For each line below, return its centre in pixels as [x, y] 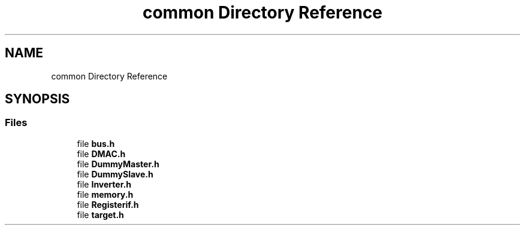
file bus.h [96, 143]
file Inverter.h [104, 184]
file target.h [100, 214]
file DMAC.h [101, 154]
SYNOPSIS [37, 99]
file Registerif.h [108, 204]
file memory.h [105, 194]
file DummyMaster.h [118, 164]
